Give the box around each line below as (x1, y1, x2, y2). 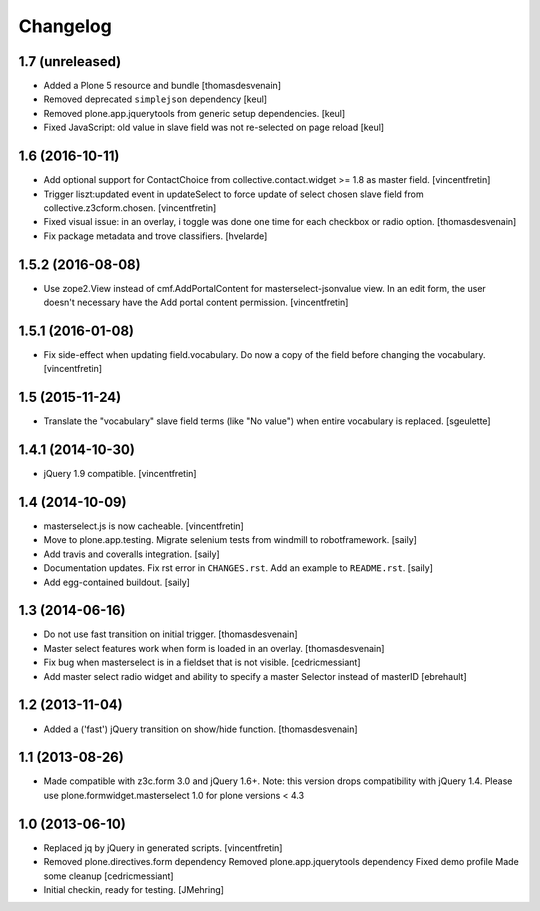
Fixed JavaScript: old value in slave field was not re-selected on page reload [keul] (43, 121, 385, 134)
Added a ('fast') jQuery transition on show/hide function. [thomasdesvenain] (43, 723, 359, 735)
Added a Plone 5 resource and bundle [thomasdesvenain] (43, 80, 282, 92)
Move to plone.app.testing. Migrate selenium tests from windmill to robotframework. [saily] (43, 534, 417, 546)
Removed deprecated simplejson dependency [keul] (43, 93, 268, 105)
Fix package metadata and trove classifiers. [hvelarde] (43, 230, 268, 242)
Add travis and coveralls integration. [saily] (43, 548, 220, 560)
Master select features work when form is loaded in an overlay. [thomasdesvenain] (43, 642, 385, 654)
